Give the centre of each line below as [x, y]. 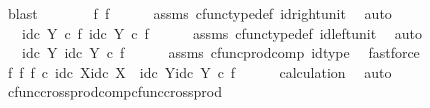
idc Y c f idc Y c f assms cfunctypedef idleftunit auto [222, 32]
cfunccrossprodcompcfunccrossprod [114, 91]
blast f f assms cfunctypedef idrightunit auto [199, 13]
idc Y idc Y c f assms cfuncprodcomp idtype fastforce [220, 52]
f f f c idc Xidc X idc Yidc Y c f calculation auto [199, 71]
